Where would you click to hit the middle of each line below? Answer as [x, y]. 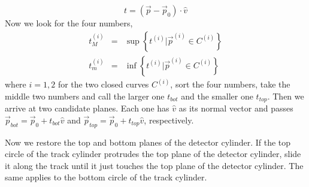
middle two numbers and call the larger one [85, 96]
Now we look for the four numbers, [69, 23]
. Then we [286, 96]
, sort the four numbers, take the [230, 84]
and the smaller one [217, 96]
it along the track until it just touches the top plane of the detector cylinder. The [154, 165]
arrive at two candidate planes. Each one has [87, 108]
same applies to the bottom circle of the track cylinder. [106, 177]
